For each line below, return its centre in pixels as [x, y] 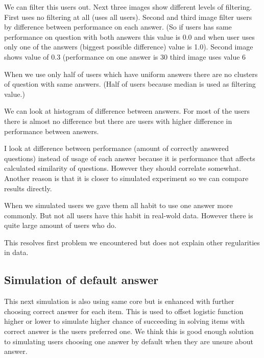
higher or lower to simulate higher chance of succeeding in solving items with [124, 321]
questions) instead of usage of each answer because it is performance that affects [130, 158]
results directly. [28, 188]
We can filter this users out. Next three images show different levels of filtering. [128, 7]
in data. [16, 252]
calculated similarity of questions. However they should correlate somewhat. [123, 168]
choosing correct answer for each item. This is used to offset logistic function [124, 311]
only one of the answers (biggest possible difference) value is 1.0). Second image [129, 47]
